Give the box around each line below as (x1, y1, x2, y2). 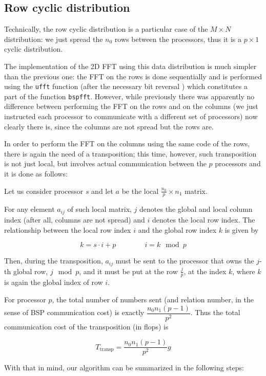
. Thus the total (190, 307, 240, 318)
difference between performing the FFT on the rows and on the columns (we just (4, 101, 258, 112)
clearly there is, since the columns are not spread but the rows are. (4, 121, 214, 131)
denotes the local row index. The (152, 214, 255, 225)
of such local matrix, (67, 204, 132, 214)
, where (232, 266, 255, 276)
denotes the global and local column (139, 204, 253, 214)
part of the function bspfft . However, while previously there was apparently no (4, 91, 255, 101)
